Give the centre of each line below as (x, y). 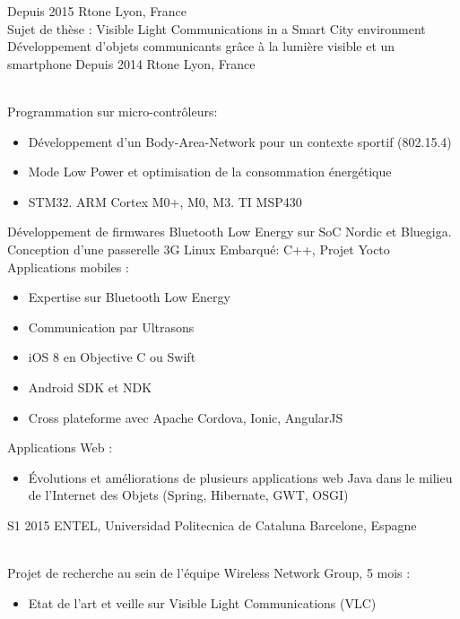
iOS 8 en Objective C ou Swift (112, 357)
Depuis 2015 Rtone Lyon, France (97, 11)
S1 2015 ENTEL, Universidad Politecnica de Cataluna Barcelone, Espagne (212, 524)
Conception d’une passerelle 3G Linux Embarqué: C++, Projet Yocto (199, 249)
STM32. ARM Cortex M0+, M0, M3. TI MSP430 (165, 201)
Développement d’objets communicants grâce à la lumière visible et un (201, 46)
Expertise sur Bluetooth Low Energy (129, 297)
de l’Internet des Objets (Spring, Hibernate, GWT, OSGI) (188, 495)
